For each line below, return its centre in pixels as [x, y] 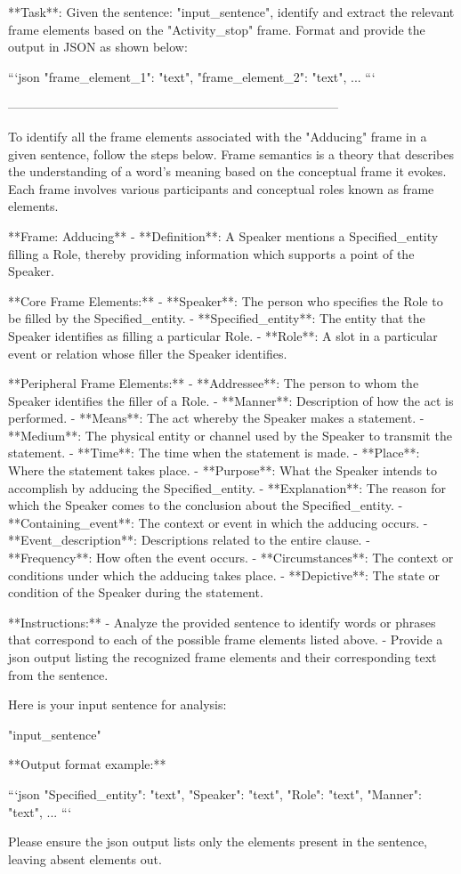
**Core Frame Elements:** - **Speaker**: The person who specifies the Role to [226, 300]
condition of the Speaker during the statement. [136, 592]
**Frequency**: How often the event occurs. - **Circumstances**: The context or [231, 558]
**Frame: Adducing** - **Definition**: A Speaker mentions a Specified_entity [223, 235]
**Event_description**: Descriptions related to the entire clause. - [189, 540]
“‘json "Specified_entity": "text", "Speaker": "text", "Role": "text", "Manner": [215, 793]
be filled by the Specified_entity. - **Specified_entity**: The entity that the [217, 318]
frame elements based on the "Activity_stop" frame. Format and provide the [217, 29]
